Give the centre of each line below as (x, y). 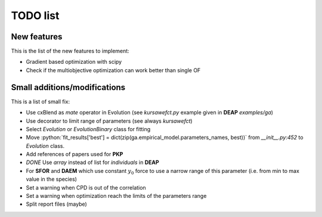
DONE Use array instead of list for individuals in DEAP (92, 162)
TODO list (35, 15)
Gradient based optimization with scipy (74, 62)
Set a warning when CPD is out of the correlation (86, 187)
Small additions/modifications (68, 87)
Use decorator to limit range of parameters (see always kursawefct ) (109, 121)
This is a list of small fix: (41, 101)
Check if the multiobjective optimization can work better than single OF (113, 70)
